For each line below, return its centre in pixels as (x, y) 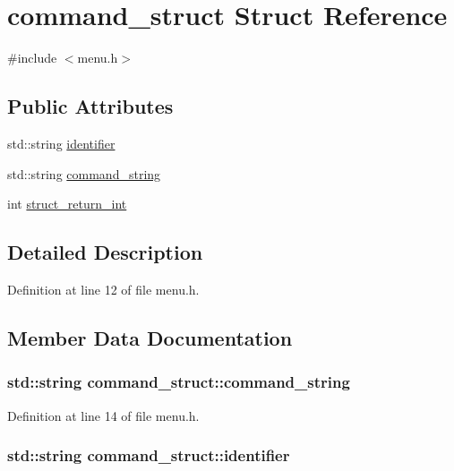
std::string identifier (61, 143)
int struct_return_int (67, 204)
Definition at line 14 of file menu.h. (103, 415)
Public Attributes (90, 106)
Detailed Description (105, 252)
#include (32, 58)
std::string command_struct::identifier (149, 455)
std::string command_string (84, 173)
